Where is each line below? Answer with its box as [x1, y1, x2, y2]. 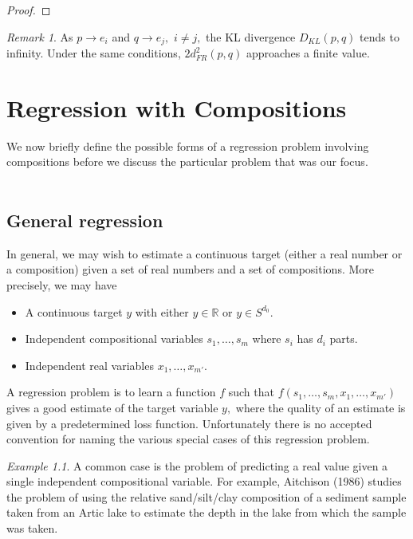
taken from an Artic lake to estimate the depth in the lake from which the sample [6, 504, 407, 521]
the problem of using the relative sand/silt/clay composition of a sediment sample [6, 488, 407, 505]
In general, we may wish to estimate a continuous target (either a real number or [6, 245, 403, 262]
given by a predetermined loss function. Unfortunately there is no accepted [6, 415, 372, 431]
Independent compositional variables [25, 330, 203, 347]
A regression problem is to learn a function [6, 384, 216, 400]
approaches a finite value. [246, 45, 370, 61]
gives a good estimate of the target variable [6, 399, 218, 415]
